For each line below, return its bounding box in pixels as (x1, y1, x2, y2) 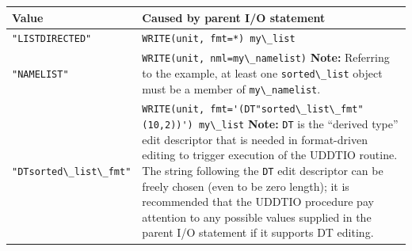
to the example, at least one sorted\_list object (142, 64, 383, 81)
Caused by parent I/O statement (142, 9, 326, 25)
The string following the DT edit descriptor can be (142, 162, 383, 178)
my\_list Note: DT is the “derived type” (198, 116, 399, 132)
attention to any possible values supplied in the (142, 208, 372, 225)
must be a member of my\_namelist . (142, 80, 321, 97)
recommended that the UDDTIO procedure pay (142, 193, 374, 210)
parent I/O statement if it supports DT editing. (142, 224, 374, 241)
